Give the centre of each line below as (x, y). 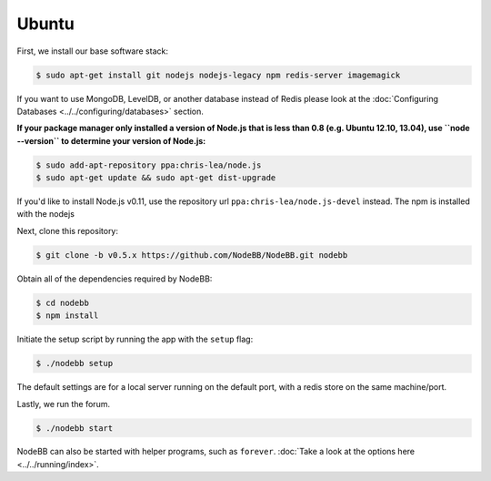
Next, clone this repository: (67, 230)
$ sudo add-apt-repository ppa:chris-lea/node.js (149, 165)
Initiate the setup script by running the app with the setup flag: (135, 339)
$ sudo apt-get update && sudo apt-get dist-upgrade (156, 178)
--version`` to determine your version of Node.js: (111, 140)
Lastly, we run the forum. (64, 404)
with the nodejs (45, 214)
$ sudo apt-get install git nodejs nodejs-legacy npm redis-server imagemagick (218, 75)
